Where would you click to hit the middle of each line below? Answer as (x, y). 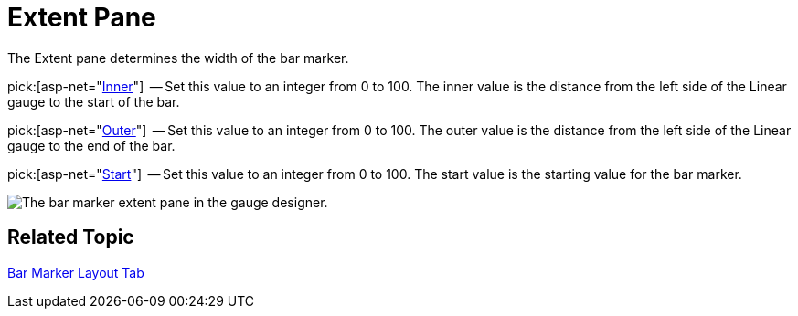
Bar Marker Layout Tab (76, 272)
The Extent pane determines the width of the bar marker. (178, 58)
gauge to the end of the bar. (91, 145)
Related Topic (71, 237)
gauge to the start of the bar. (94, 101)
